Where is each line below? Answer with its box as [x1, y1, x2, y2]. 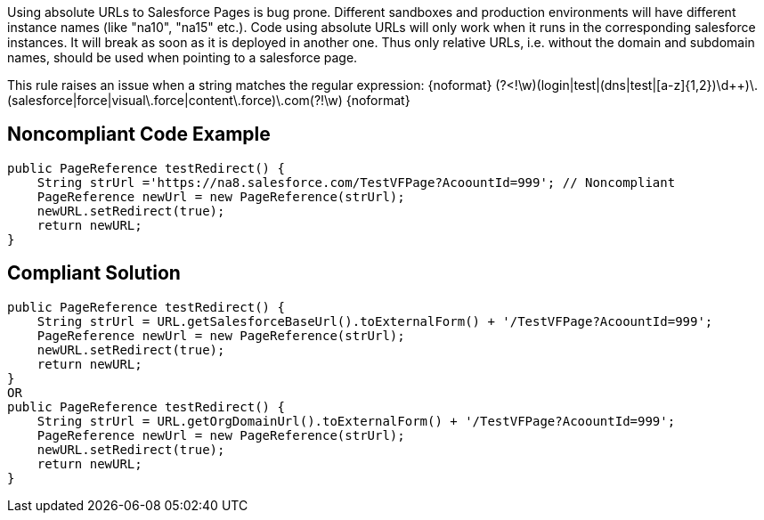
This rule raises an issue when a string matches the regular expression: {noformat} [7, 77, 492, 93]
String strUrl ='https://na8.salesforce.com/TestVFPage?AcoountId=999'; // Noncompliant [37, 175, 676, 190]
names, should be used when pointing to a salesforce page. [7, 50, 358, 65]
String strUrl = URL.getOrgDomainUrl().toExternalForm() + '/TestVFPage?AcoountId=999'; [37, 413, 676, 428]
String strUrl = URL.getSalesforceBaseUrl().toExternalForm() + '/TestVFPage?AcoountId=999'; [37, 313, 713, 329]
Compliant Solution [7, 262, 181, 285]
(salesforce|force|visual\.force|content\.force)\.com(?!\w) [7, 93, 343, 108]
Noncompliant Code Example [7, 123, 271, 146]
